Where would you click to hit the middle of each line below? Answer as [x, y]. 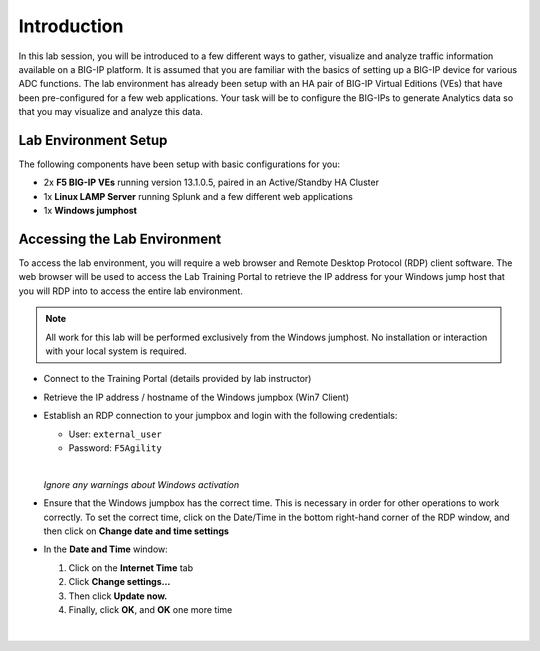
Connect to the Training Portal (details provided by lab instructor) [177, 379]
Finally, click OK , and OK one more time [150, 609]
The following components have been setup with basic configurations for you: [179, 164]
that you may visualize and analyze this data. [111, 112]
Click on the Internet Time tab [131, 567]
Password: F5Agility [115, 448]
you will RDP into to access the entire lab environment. [131, 291]
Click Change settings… [119, 582]
